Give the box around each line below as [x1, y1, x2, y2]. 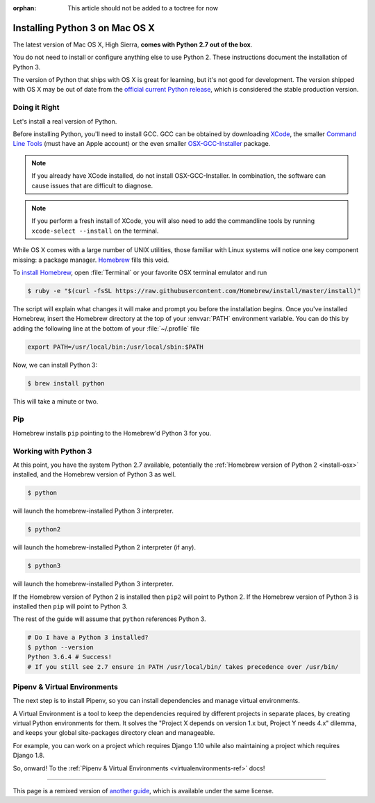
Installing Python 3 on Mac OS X [12, 22, 156, 34]
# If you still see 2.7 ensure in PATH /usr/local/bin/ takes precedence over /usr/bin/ [27, 663, 340, 670]
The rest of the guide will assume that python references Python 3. [12, 615, 206, 623]
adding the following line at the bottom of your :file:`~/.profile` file [12, 324, 200, 333]
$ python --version [27, 643, 94, 651]
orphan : [12, 4, 37, 12]
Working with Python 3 [12, 446, 92, 456]
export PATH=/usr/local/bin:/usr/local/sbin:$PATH [27, 342, 204, 351]
